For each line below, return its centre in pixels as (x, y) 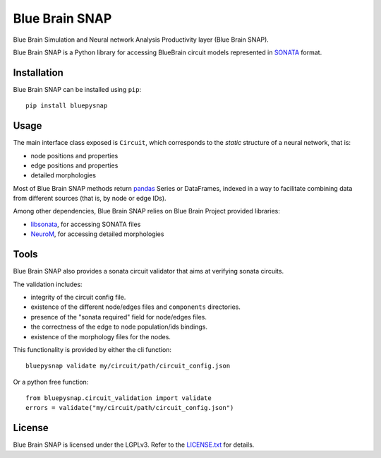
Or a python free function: (51, 382)
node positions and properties (74, 155)
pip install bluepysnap (67, 106)
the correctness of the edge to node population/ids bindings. (119, 327)
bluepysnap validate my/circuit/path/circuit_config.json (128, 366)
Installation (38, 72)
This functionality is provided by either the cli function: (92, 349)
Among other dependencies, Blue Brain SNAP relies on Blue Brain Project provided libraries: (146, 211)
